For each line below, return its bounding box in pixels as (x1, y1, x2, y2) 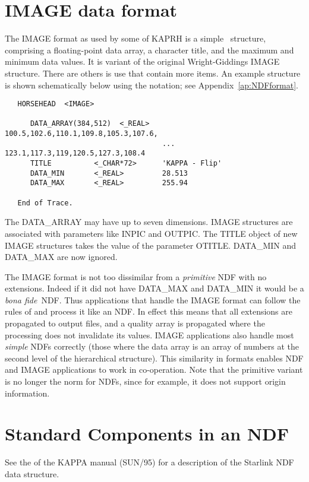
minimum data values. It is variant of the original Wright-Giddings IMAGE (5, 55, 280, 68)
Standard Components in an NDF (5, 421, 289, 446)
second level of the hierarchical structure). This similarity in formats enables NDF (5, 351, 304, 364)
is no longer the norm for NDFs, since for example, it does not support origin (5, 375, 286, 388)
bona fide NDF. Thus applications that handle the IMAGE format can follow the (5, 293, 301, 306)
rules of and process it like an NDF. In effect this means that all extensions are (5, 305, 292, 318)
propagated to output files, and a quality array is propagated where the (5, 317, 265, 329)
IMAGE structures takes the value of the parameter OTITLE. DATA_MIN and (5, 239, 297, 251)
